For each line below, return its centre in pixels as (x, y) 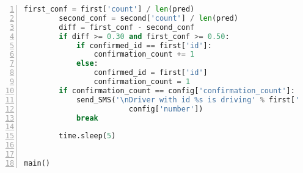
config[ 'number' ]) (166, 109)
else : (87, 64)
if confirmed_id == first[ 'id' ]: (144, 45)
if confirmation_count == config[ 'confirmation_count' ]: (177, 90)
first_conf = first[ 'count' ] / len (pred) (109, 9)
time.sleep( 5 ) (87, 136)
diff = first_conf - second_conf (127, 27)
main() (37, 163)
